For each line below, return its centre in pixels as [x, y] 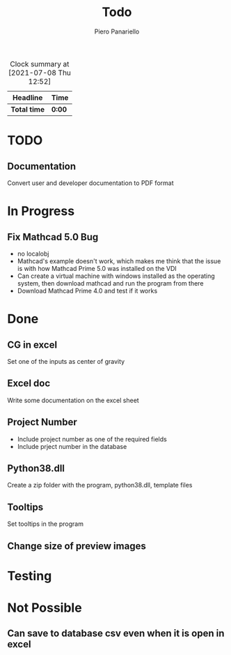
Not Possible [45, 608]
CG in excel [32, 345]
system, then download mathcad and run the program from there [110, 283]
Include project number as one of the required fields [92, 439]
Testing [30, 576]
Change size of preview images [77, 546]
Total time [28, 109]
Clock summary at [40, 64]
